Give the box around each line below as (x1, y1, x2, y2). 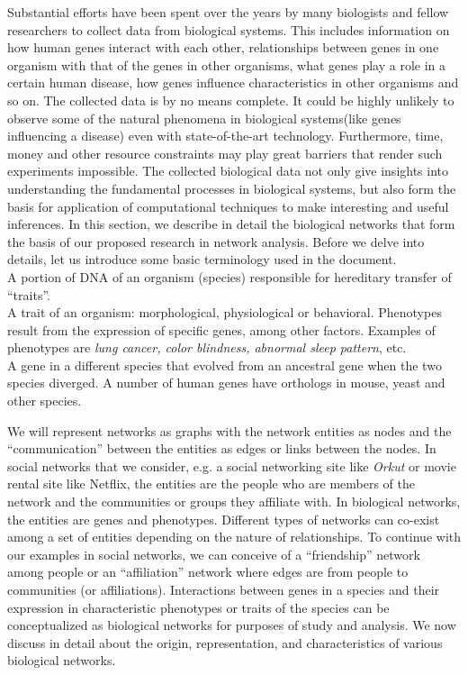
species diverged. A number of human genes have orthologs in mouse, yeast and (7, 373, 445, 392)
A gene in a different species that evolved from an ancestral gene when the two (7, 355, 442, 374)
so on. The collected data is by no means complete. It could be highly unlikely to (7, 90, 454, 109)
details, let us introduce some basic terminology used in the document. (7, 250, 397, 269)
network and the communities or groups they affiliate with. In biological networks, (7, 492, 461, 511)
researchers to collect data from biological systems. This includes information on (7, 20, 450, 39)
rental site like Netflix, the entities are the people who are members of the (7, 474, 415, 493)
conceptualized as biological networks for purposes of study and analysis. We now (7, 616, 456, 634)
